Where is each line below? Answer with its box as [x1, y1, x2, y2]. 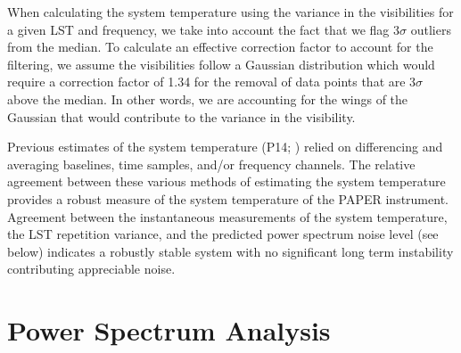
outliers [410, 20, 451, 38]
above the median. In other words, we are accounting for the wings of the [7, 89, 408, 108]
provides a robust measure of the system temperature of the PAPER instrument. [7, 189, 449, 208]
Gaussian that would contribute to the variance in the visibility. [7, 107, 356, 126]
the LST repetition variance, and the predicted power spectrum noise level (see [7, 225, 439, 243]
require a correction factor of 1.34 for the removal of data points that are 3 [7, 72, 416, 91]
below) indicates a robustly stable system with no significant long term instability [7, 242, 454, 260]
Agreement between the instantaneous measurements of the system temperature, [7, 207, 448, 226]
